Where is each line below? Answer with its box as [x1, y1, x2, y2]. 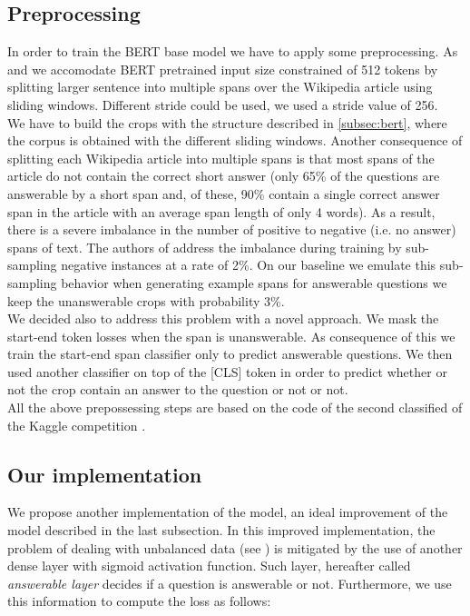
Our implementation [7, 460, 202, 488]
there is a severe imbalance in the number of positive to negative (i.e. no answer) [7, 220, 456, 239]
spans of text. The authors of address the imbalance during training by [7, 237, 402, 256]
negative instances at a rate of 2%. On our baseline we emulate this [61, 255, 436, 274]
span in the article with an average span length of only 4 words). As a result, [7, 202, 436, 221]
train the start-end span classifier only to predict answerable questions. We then [7, 344, 453, 363]
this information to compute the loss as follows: [7, 591, 271, 611]
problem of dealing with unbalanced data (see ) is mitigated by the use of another [7, 538, 463, 557]
